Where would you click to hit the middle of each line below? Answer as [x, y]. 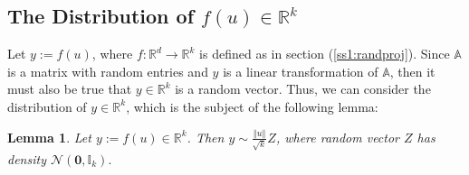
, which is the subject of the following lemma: [252, 106]
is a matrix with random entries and [108, 71]
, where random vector [338, 137]
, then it [412, 71]
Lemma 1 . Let [49, 137]
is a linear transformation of [301, 71]
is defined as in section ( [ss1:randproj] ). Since [325, 54]
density [27, 158]
